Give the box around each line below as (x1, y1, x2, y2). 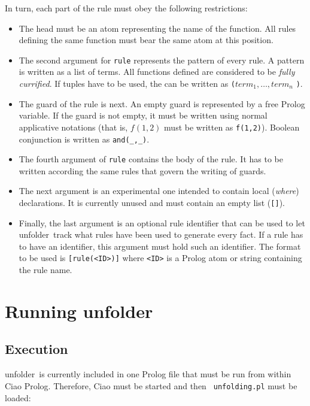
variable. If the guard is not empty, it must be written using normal (19, 109, 268, 122)
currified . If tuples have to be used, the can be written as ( (19, 77, 235, 90)
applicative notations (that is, (19, 120, 128, 133)
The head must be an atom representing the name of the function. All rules (19, 22, 296, 34)
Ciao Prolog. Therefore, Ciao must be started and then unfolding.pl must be (5, 379, 297, 392)
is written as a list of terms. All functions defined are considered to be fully (19, 65, 295, 78)
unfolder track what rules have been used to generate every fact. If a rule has (19, 228, 303, 241)
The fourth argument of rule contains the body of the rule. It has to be (19, 153, 283, 165)
